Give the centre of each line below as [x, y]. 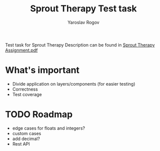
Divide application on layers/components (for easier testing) [74, 84]
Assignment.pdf [22, 50]
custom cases [27, 133]
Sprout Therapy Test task [83, 9]
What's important [42, 70]
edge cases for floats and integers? [49, 128]
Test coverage [27, 94]
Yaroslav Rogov [83, 22]
